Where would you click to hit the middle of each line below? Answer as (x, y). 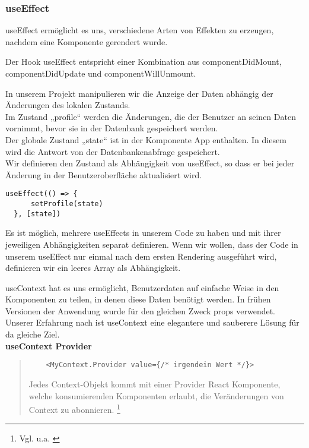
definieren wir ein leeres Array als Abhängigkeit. (93, 268)
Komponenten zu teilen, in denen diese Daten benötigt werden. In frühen (138, 299)
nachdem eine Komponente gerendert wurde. (87, 41)
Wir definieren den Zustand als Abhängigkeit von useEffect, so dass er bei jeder (150, 163)
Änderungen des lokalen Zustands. (68, 105)
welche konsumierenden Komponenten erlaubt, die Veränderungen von (156, 395)
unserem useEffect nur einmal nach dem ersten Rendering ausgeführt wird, (141, 256)
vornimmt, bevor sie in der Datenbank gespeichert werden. (112, 128)
